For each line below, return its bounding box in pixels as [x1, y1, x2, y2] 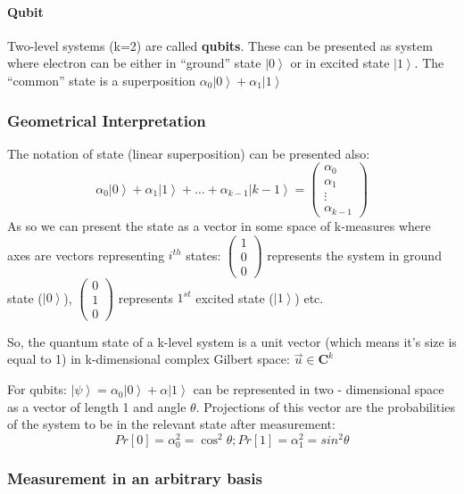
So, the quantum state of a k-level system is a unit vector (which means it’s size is [7, 332, 457, 350]
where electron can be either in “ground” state [7, 54, 261, 72]
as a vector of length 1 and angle [7, 397, 186, 416]
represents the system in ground [267, 245, 442, 264]
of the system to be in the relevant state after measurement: [7, 415, 336, 433]
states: [186, 245, 221, 264]
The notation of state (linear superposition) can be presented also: [7, 144, 370, 162]
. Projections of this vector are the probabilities [195, 397, 455, 416]
